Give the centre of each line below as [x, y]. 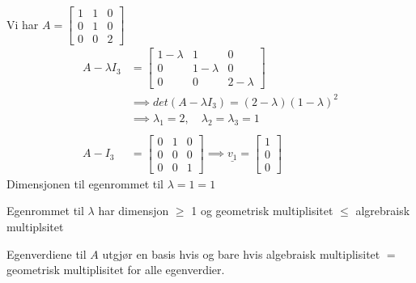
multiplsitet [35, 226]
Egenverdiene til [47, 253]
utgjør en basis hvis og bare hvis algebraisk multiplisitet [241, 253]
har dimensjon [134, 211]
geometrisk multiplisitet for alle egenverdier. [116, 270]
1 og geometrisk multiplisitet [262, 211]
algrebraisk [383, 211]
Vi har [23, 24]
